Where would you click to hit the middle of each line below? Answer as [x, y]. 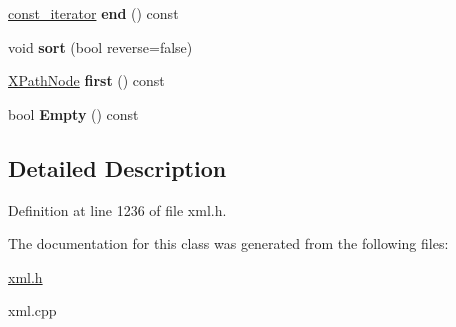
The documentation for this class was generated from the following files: [228, 243]
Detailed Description [117, 167]
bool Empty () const [73, 113]
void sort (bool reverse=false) [100, 46]
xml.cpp [32, 310]
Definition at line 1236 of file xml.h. [117, 209]
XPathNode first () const [86, 80]
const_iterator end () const [93, 13]
